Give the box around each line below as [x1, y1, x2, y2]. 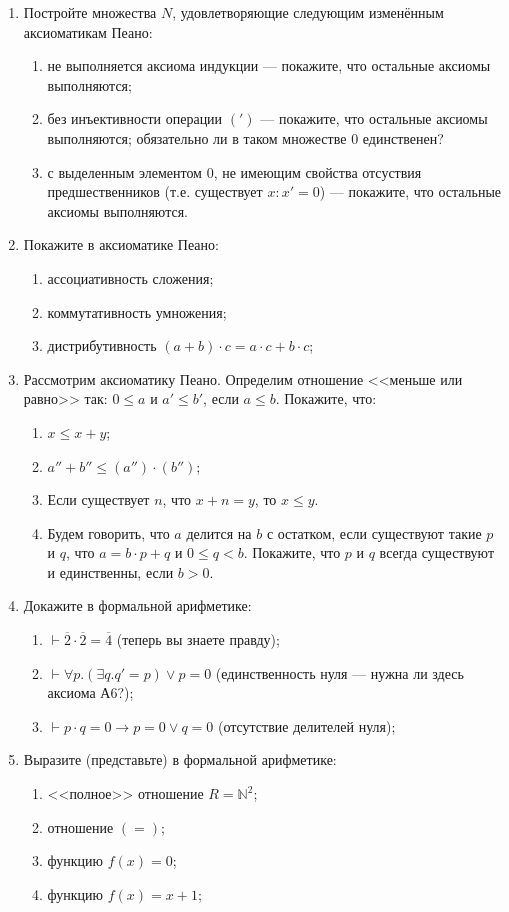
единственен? [362, 127, 444, 148]
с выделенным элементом [47, 161, 202, 182]
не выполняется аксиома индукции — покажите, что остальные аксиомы [47, 55, 491, 76]
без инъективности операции [47, 108, 223, 129]
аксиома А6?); [47, 682, 134, 703]
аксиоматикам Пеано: [23, 21, 153, 42]
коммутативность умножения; [47, 301, 227, 322]
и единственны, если [47, 561, 174, 582]
